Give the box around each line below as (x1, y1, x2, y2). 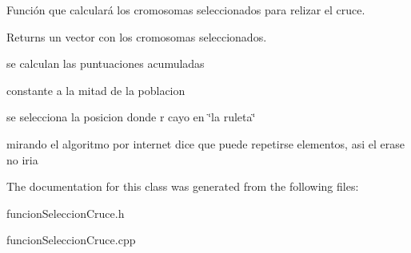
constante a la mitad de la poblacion (6, 81, 186, 98)
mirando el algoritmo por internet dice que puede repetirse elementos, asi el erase (6, 135, 405, 152)
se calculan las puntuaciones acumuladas (6, 55, 205, 72)
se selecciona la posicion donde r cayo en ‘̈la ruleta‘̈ (6, 109, 256, 125)
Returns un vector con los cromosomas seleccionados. (6, 28, 267, 45)
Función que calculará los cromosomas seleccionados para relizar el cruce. (6, 2, 365, 18)
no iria (6, 151, 38, 168)
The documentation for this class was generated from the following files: (6, 178, 359, 195)
